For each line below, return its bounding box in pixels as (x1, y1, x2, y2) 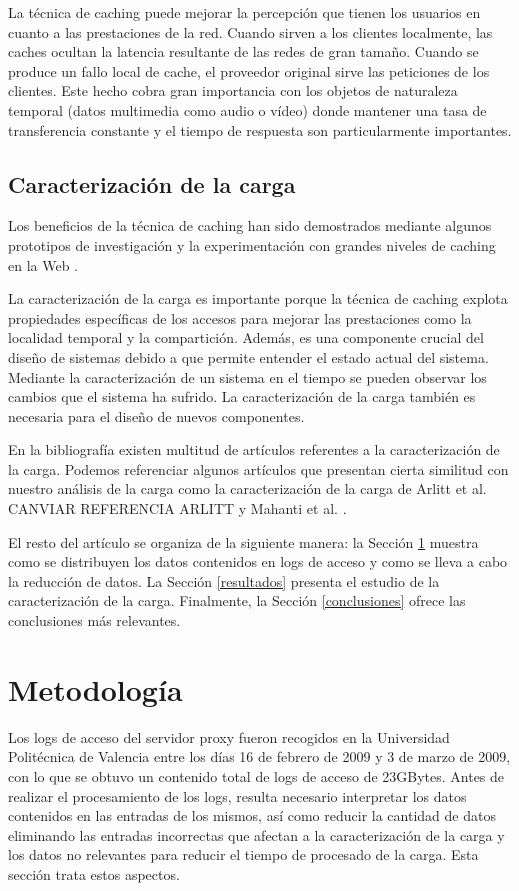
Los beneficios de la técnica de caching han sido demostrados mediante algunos (8, 215, 492, 236)
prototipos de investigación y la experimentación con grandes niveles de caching (8, 234, 496, 255)
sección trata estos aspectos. (8, 863, 180, 884)
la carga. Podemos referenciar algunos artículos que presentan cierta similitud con (8, 458, 509, 479)
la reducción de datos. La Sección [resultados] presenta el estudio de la (8, 570, 440, 591)
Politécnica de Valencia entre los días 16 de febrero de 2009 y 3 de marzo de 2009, (8, 746, 511, 767)
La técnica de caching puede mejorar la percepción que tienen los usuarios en (8, 2, 481, 22)
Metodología (8, 668, 183, 709)
